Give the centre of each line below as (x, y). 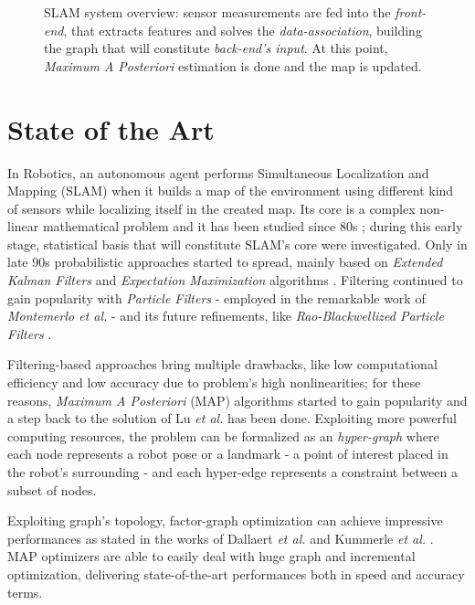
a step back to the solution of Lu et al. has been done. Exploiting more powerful (232, 418)
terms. (25, 592)
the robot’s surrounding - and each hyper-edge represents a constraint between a (232, 472)
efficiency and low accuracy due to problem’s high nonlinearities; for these (214, 382)
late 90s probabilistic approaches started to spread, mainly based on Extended (225, 262)
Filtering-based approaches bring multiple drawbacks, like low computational (222, 364)
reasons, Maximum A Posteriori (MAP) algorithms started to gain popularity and (237, 400)
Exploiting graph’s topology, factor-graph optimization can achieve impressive (225, 520)
